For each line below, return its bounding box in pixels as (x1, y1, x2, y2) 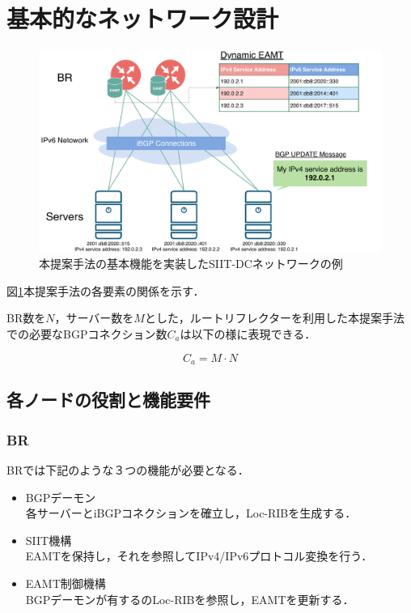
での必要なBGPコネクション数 (6, 326, 167, 342)
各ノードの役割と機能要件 (6, 387, 210, 412)
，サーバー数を (54, 309, 134, 326)
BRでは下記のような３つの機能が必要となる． (6, 462, 249, 479)
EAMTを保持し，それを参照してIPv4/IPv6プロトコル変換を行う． (25, 547, 373, 564)
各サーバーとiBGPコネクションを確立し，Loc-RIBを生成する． (25, 504, 357, 521)
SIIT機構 (25, 531, 72, 548)
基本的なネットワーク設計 (6, 2, 279, 35)
